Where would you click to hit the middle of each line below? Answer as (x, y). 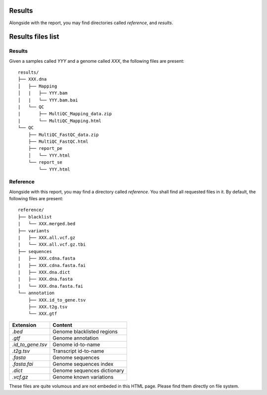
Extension (24, 325)
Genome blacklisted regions (85, 331)
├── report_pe (45, 149)
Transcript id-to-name (78, 351)
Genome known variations (83, 377)
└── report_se (45, 162)
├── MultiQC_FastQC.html (58, 141)
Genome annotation (76, 338)
